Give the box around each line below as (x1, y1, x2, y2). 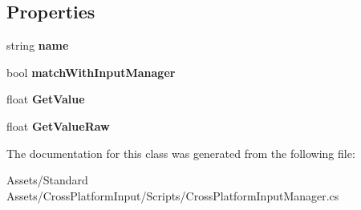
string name (6, 37, 69, 54)
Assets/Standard (6, 172, 88, 188)
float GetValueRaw (6, 117, 110, 134)
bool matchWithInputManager (6, 63, 176, 80)
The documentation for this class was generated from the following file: (6, 144, 355, 161)
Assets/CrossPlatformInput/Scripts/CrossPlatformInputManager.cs (6, 187, 339, 204)
